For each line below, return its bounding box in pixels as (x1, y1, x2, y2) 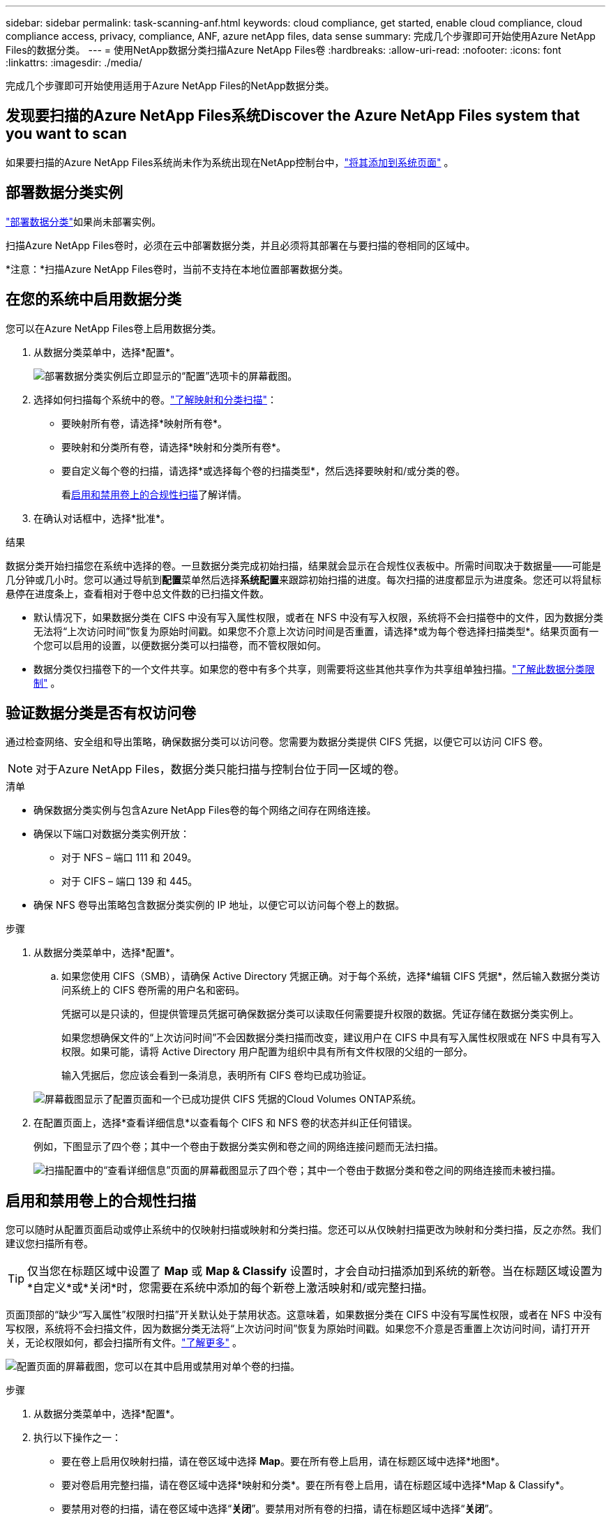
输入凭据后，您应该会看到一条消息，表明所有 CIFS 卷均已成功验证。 (61, 1069, 372, 1082)
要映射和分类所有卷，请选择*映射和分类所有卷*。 (61, 440, 287, 453)
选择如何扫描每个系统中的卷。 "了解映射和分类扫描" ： (33, 393, 278, 405)
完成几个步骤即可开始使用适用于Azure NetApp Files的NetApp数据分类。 (6, 80, 335, 91)
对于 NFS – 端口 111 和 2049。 (61, 851, 197, 864)
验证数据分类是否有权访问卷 (6, 703, 196, 722)
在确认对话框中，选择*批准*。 (33, 512, 171, 524)
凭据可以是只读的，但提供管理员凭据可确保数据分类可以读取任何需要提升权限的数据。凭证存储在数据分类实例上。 (61, 1008, 579, 1020)
